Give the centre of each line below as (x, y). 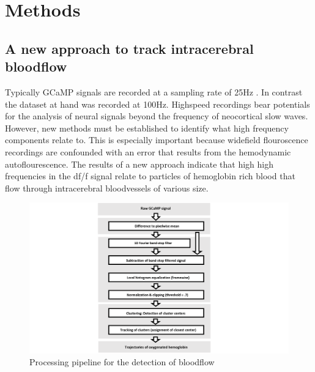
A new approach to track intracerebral (129, 48)
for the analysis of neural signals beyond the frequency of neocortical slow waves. (157, 116)
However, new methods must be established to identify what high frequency (147, 128)
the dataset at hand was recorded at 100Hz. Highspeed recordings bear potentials (157, 104)
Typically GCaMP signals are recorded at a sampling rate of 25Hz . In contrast (154, 91)
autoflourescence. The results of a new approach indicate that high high (139, 164)
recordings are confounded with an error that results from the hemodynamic (148, 151)
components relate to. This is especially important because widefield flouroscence (157, 140)
